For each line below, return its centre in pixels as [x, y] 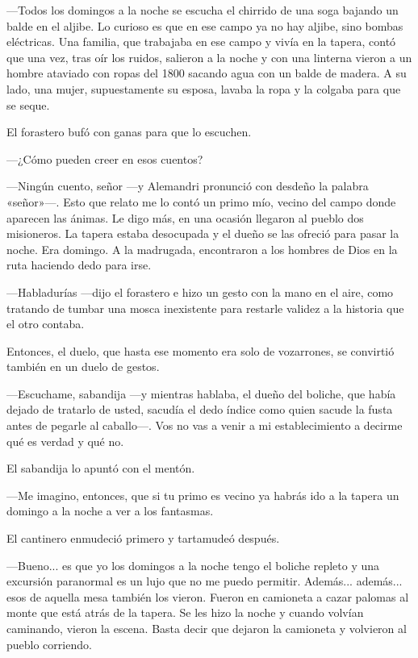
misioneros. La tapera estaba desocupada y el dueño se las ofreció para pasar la [203, 233]
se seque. [28, 104]
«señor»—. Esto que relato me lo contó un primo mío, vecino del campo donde [201, 201]
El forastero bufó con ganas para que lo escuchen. [129, 132]
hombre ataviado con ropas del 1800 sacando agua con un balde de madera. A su [207, 73]
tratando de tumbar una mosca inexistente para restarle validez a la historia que [205, 308]
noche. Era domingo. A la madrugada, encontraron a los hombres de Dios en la [202, 249]
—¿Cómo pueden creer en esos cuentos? [105, 158]
